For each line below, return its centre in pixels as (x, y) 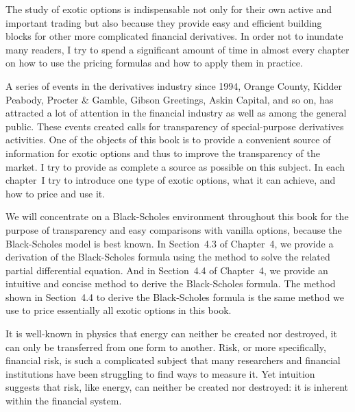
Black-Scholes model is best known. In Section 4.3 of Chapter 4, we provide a (170, 243)
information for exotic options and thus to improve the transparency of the (163, 153)
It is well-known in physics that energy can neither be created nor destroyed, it (171, 334)
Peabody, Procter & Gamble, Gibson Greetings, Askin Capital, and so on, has (170, 99)
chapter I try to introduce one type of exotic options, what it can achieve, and (171, 180)
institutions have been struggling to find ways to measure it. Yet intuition (160, 373)
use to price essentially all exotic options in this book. (119, 310)
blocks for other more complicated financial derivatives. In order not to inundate (174, 36)
